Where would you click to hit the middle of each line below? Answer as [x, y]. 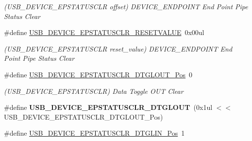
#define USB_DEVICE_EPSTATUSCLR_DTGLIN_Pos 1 [94, 133]
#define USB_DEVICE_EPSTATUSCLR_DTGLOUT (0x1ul [108, 107]
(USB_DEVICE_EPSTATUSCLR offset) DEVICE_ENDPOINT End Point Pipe [126, 6]
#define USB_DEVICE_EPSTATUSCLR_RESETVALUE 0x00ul [104, 32]
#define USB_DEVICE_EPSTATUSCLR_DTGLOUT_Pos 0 [98, 74]
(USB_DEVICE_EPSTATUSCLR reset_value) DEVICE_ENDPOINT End [118, 48]
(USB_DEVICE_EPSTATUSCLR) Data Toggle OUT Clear [94, 91]
